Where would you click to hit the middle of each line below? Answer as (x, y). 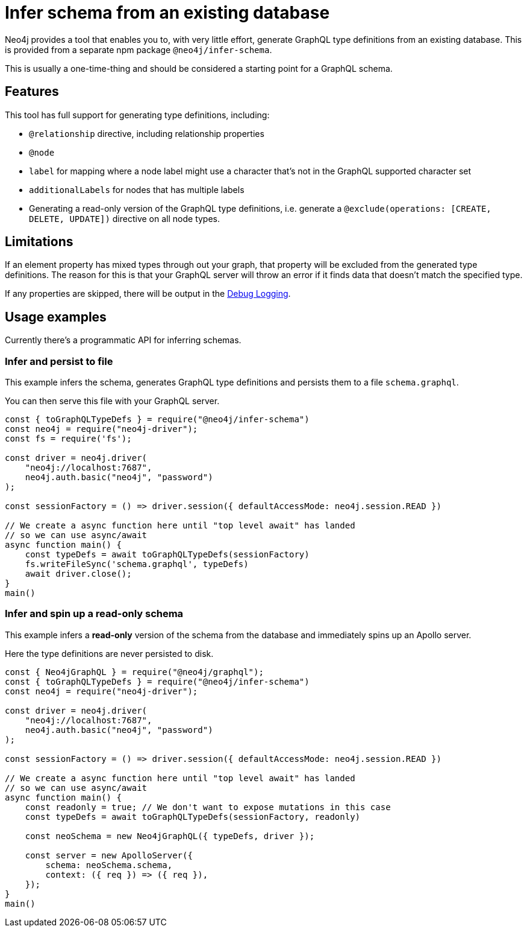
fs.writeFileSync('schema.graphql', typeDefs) (137, 564)
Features (32, 92)
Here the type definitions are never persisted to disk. (109, 653)
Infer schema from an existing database (167, 13)
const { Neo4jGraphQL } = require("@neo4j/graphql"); (134, 672)
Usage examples (56, 317)
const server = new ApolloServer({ (109, 855)
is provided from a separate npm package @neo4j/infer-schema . (139, 49)
